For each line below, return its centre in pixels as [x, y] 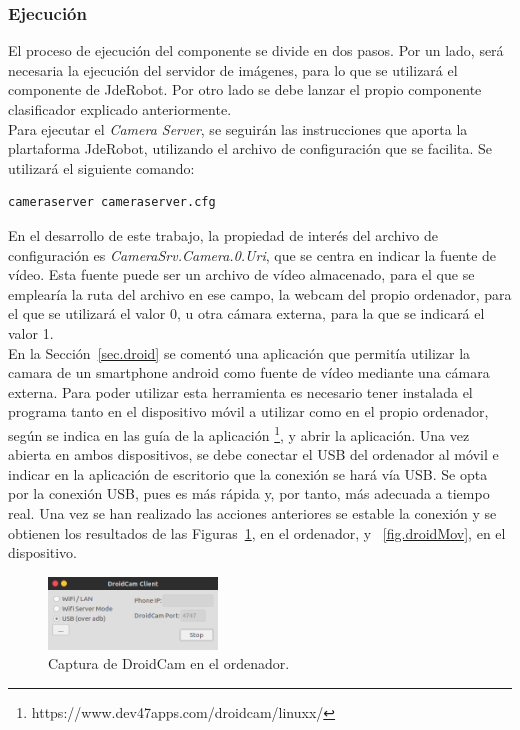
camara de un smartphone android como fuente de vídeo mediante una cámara [249, 372]
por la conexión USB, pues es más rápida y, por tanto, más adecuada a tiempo [249, 493]
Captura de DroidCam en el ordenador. [169, 663]
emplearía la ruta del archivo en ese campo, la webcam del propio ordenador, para [260, 293]
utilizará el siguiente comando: [101, 167]
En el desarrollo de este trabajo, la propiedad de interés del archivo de [223, 234]
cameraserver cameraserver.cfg [112, 202]
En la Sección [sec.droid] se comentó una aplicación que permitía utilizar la [239, 352]
